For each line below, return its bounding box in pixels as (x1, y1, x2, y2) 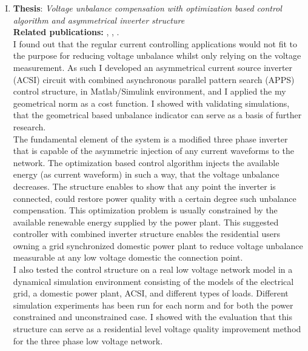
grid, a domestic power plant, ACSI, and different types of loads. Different (13, 287, 289, 299)
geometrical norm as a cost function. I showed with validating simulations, (13, 96, 290, 109)
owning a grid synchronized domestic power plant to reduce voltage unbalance (13, 239, 303, 252)
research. (13, 120, 46, 133)
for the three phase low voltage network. (13, 334, 163, 347)
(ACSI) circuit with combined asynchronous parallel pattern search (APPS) (13, 73, 295, 85)
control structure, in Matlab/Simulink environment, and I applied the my (13, 85, 286, 98)
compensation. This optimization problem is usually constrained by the (13, 204, 278, 216)
